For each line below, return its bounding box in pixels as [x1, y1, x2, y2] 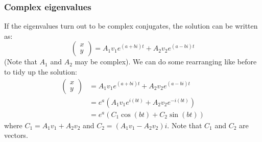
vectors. [4, 130, 28, 140]
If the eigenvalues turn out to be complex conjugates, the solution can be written [4, 20, 258, 31]
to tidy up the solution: [4, 66, 77, 77]
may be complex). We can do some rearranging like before [75, 56, 257, 67]
